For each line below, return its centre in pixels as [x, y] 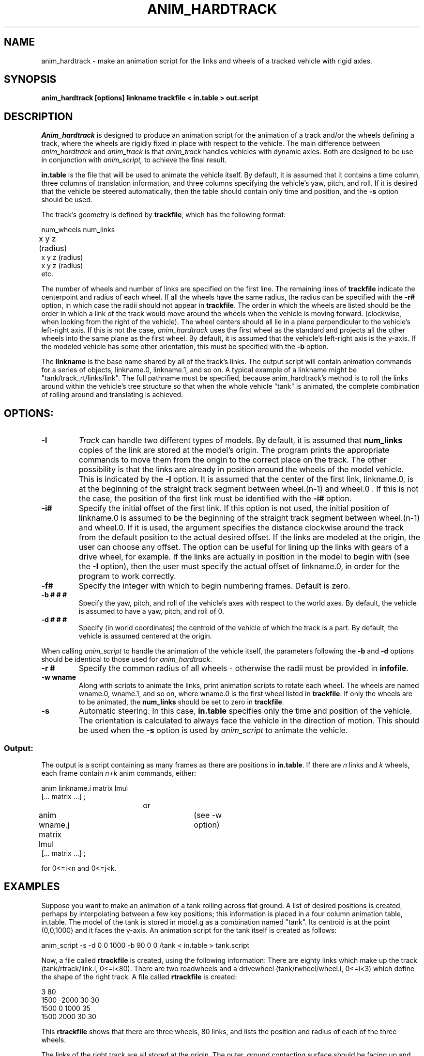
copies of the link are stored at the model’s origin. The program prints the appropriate [234, 450]
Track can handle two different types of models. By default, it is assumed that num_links [241, 440]
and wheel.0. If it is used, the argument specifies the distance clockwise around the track [241, 528]
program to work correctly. [127, 576]
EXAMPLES [32, 887]
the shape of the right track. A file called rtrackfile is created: [139, 976]
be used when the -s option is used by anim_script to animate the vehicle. [213, 730]
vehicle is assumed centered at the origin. [145, 636]
